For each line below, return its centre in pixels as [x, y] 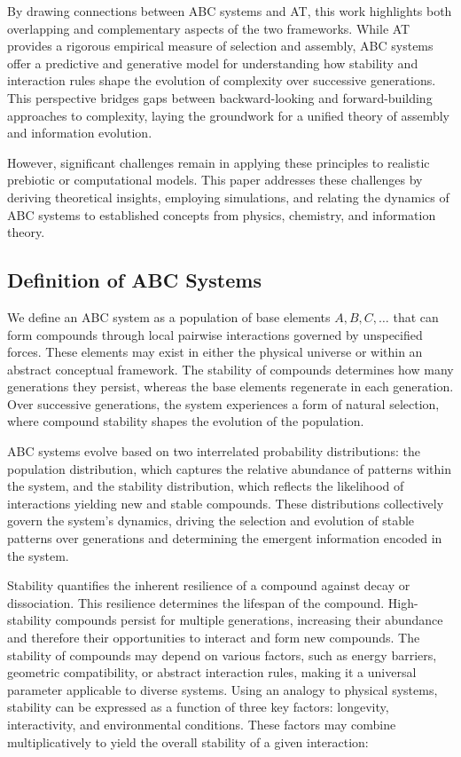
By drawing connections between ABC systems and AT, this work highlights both [230, 11]
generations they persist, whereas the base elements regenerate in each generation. [230, 386]
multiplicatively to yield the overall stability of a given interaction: [188, 741]
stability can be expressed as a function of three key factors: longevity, [198, 707]
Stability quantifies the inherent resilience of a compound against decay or [209, 585]
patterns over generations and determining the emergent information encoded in [225, 538]
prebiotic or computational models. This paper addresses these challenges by [215, 180]
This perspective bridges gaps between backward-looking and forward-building [220, 97]
